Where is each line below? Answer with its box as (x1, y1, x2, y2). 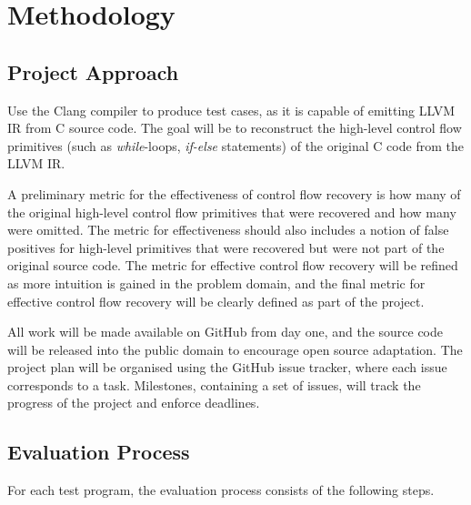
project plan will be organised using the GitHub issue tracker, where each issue (7, 358, 447, 377)
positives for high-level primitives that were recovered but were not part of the (7, 237, 445, 257)
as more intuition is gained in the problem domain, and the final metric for (7, 273, 426, 292)
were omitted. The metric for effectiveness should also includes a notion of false (7, 220, 449, 239)
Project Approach (7, 57, 179, 86)
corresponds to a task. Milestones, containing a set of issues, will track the (7, 375, 421, 394)
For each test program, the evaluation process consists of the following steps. (7, 480, 435, 500)
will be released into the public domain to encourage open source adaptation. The (7, 339, 463, 359)
